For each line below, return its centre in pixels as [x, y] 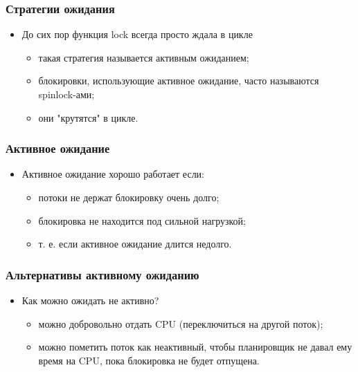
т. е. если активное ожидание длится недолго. [135, 244]
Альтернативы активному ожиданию [102, 274]
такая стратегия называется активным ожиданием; [144, 57]
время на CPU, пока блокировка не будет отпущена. [149, 360]
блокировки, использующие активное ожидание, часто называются [179, 81]
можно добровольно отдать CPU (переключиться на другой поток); [181, 323]
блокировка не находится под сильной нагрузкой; [142, 220]
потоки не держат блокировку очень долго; [129, 197]
